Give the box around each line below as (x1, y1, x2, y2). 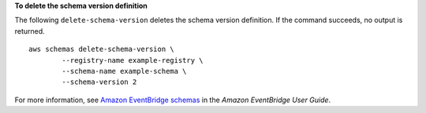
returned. (14, 26, 45, 35)
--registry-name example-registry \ (62, 56, 204, 64)
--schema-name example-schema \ (62, 67, 187, 75)
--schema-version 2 (62, 78, 137, 86)
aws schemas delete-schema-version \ (28, 45, 175, 54)
